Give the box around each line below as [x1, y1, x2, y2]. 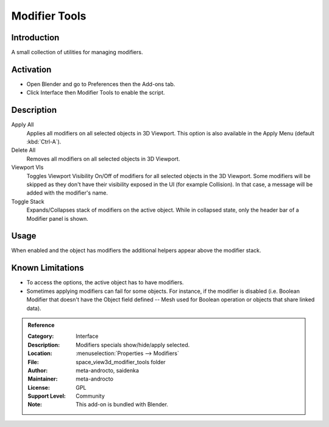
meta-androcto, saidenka [76, 367, 140, 374]
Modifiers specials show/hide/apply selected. [76, 341, 190, 348]
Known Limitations [11, 263, 85, 273]
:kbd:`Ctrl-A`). [26, 138, 62, 146]
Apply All [11, 121, 34, 128]
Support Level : [27, 392, 66, 400]
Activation [11, 64, 52, 74]
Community [76, 392, 105, 400]
